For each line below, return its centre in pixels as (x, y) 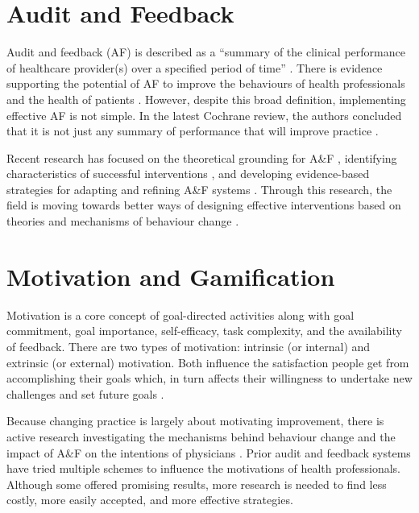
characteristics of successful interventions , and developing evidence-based (188, 174)
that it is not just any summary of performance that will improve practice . (193, 131)
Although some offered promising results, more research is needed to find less (197, 484)
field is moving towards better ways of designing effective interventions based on (204, 205)
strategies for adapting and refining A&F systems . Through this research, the (199, 189)
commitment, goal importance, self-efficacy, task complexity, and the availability (204, 331)
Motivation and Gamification (171, 276)
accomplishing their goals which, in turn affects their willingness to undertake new (209, 378)
